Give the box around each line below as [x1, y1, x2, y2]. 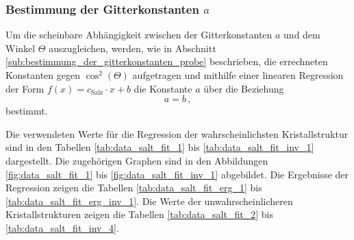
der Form [5, 81, 45, 95]
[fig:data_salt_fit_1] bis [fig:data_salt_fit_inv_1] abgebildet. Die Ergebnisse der [5, 167, 349, 181]
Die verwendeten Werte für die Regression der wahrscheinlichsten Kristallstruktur [5, 126, 349, 141]
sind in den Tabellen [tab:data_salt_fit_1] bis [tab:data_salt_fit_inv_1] [5, 140, 314, 154]
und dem [283, 27, 320, 42]
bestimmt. [5, 104, 48, 118]
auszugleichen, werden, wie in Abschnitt [49, 40, 216, 55]
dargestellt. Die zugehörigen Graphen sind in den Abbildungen [5, 153, 268, 167]
